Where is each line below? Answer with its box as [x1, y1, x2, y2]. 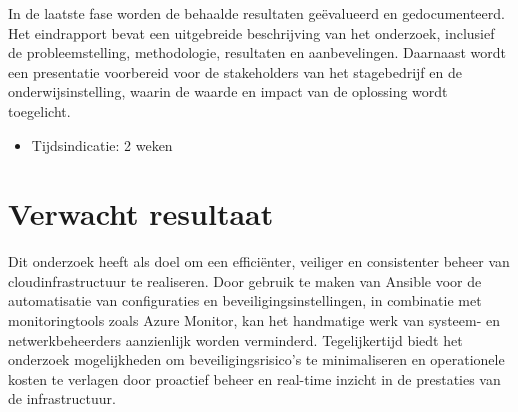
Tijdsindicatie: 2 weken [31, 134, 173, 155]
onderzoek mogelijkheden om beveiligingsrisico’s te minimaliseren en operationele [8, 349, 505, 370]
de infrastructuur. [8, 388, 116, 409]
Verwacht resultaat [8, 193, 274, 234]
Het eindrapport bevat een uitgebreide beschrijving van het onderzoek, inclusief [8, 22, 495, 43]
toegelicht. [8, 100, 71, 121]
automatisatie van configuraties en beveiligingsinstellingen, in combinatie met [8, 290, 482, 311]
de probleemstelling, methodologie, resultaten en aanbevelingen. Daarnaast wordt [8, 42, 506, 63]
